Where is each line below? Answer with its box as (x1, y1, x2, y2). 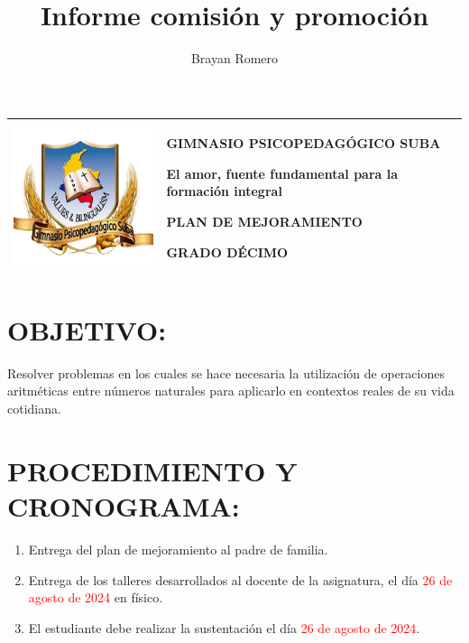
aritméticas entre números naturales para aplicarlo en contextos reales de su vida (7, 381, 455, 400)
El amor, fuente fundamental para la (166, 163, 399, 182)
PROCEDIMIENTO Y (7, 452, 298, 489)
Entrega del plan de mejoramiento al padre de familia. (28, 539, 328, 558)
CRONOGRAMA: (7, 487, 240, 524)
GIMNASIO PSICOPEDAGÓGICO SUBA (166, 134, 441, 153)
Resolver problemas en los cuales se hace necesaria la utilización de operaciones (7, 363, 445, 382)
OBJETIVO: (7, 311, 167, 348)
